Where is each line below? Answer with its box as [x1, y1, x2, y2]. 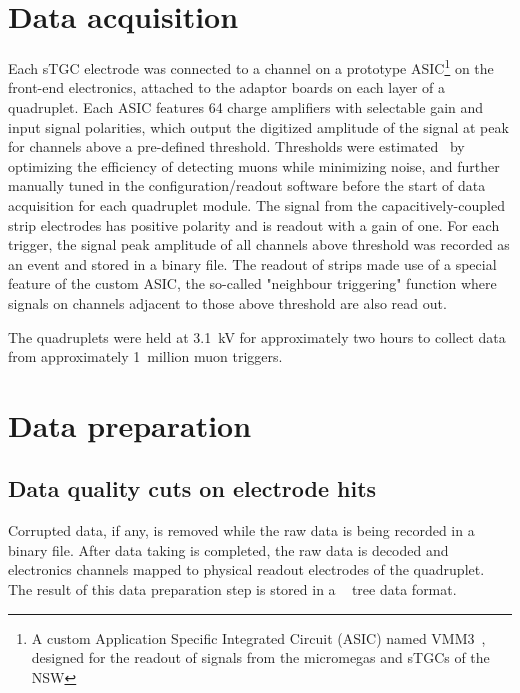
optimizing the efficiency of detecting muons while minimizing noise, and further [8, 155, 500, 176]
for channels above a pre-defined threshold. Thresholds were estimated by [8, 136, 465, 157]
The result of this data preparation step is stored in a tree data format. [8, 579, 457, 600]
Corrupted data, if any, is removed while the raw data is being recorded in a [8, 520, 475, 541]
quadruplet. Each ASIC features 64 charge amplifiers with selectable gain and [8, 96, 484, 117]
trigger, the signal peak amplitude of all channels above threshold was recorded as [8, 234, 510, 255]
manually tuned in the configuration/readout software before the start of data [8, 175, 486, 196]
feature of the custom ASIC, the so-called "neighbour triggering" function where [8, 273, 497, 294]
